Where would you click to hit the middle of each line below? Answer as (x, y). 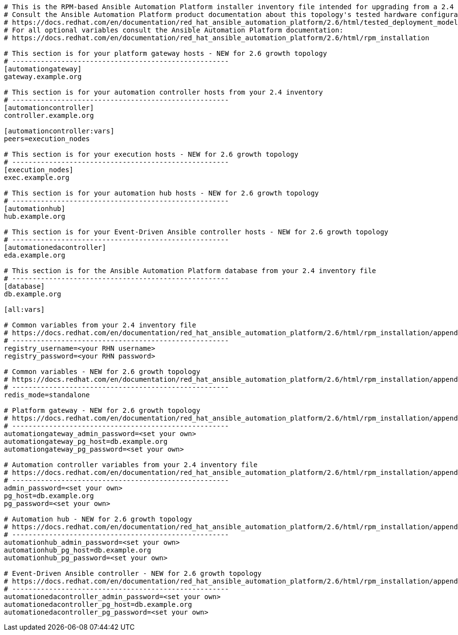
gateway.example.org (43, 77)
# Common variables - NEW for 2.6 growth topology (102, 372)
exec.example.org (37, 178)
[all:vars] (25, 309)
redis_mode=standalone (47, 395)
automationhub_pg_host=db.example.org (78, 550)
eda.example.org (35, 255)
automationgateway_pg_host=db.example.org (86, 441)
